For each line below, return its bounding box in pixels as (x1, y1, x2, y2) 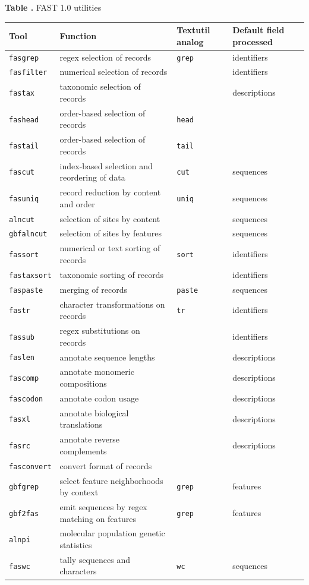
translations (59, 418, 103, 431)
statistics (59, 538, 92, 551)
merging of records (59, 283, 127, 295)
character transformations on (59, 298, 165, 310)
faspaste (9, 286, 43, 295)
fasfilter (9, 68, 48, 77)
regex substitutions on (59, 324, 140, 337)
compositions (59, 377, 107, 389)
